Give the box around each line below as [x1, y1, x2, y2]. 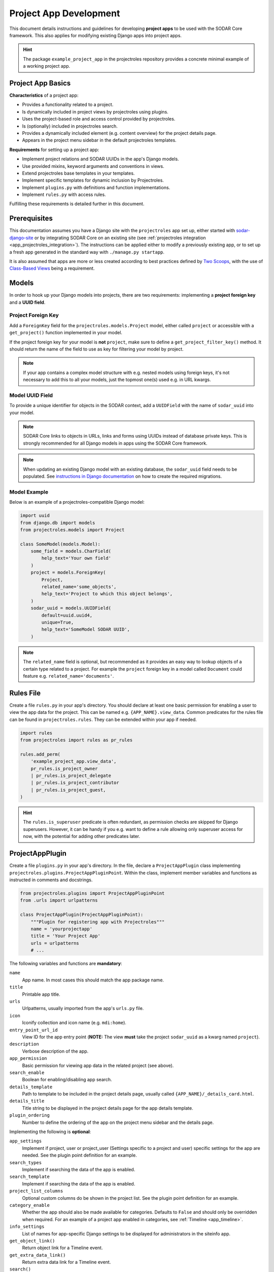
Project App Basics [9, 79, 71, 88]
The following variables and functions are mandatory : [9, 961, 122, 967]
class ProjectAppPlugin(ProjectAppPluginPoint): [20, 912, 144, 918]
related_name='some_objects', [41, 584, 117, 590]
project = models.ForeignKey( [30, 570, 106, 575]
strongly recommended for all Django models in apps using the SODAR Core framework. [23, 440, 208, 446]
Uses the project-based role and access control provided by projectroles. [22, 116, 176, 122]
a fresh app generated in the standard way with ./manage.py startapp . [9, 249, 165, 255]
